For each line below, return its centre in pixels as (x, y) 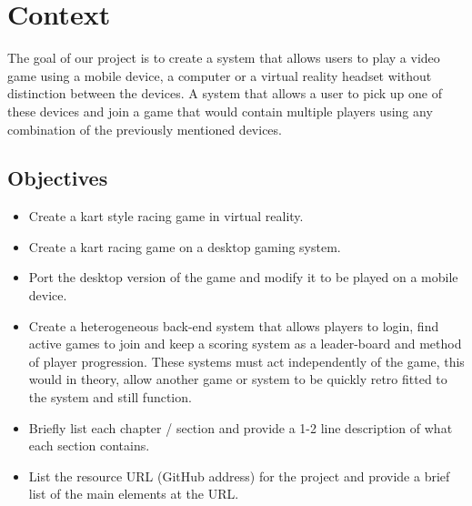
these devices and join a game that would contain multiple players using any (220, 111)
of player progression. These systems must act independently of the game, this (246, 361)
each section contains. (89, 445)
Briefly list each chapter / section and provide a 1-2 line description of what (241, 427)
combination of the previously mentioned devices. (145, 129)
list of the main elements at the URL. (134, 494)
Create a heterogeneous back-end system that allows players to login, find (234, 325)
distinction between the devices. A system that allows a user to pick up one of (225, 93)
